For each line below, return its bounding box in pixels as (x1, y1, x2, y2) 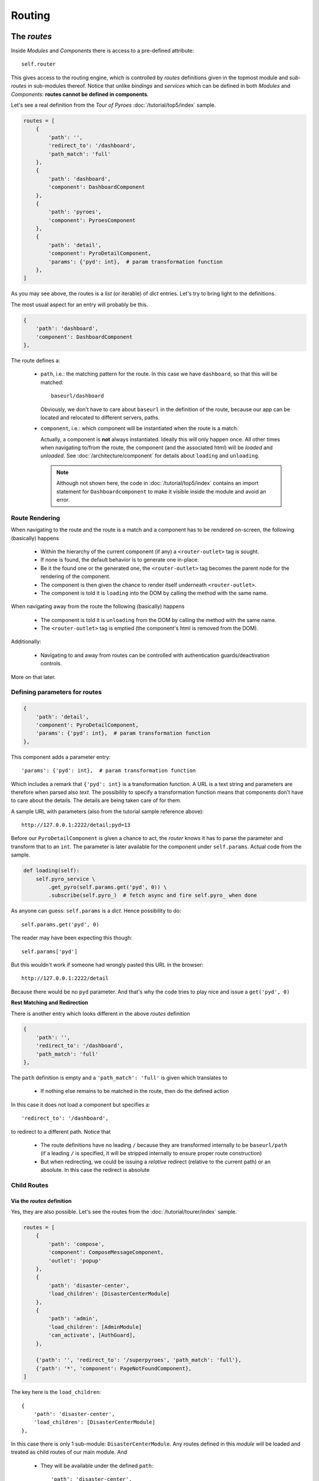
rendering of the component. (40, 573, 111, 580)
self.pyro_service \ (35, 876, 96, 882)
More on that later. (11, 673, 56, 681)
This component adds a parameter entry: (11, 753, 111, 761)
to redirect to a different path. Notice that (11, 1128, 111, 1135)
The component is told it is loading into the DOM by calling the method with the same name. (40, 589, 268, 597)
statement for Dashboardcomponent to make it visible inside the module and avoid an (56, 488, 266, 495)
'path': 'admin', (48, 1315, 99, 1322)
